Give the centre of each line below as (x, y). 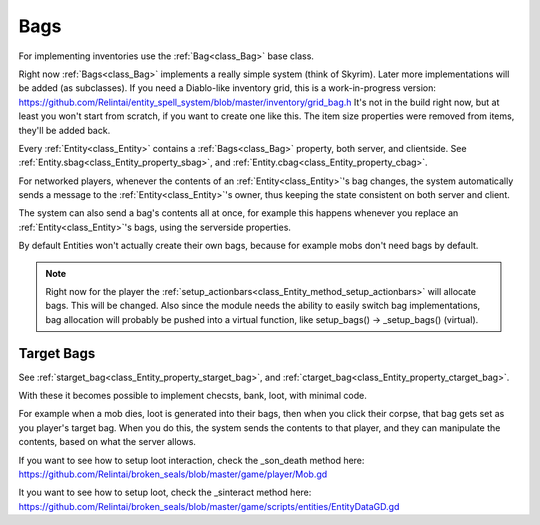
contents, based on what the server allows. (107, 442)
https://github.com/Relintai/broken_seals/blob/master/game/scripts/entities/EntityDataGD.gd (209, 506)
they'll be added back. (64, 130)
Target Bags (57, 353)
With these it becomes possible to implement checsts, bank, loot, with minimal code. (192, 396)
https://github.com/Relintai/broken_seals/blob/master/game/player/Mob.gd (173, 474)
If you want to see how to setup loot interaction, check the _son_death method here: (191, 460)
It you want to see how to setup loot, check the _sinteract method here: (165, 492)
